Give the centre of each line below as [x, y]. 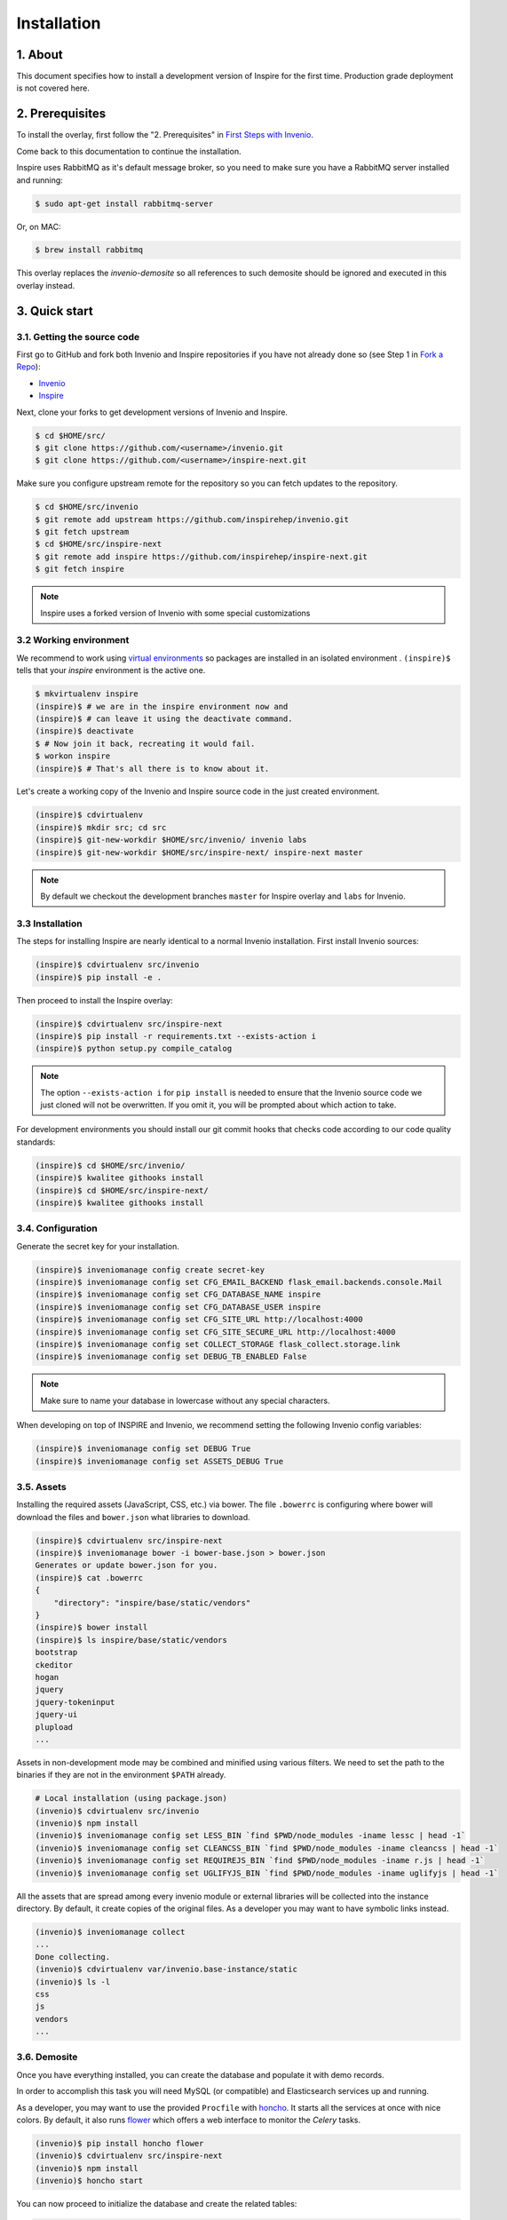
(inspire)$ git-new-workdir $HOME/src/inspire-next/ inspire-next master [199, 852]
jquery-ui [56, 1715]
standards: [36, 1142]
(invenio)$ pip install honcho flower [119, 2144]
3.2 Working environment [73, 640]
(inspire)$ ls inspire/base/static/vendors [131, 1640]
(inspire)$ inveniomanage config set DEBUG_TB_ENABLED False [171, 1357]
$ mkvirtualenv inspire [87, 694]
